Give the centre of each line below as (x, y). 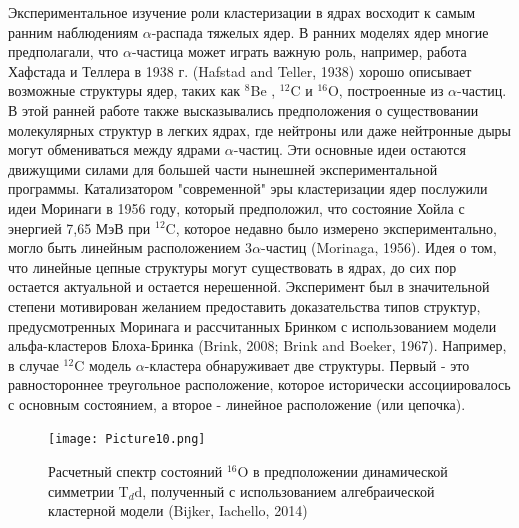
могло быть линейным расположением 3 (130, 247)
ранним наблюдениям (73, 31)
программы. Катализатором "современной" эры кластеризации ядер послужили (248, 188)
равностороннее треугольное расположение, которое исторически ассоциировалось (259, 384)
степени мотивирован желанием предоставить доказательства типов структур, (244, 305)
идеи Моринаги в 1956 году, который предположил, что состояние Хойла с (236, 207)
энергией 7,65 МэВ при (79, 227)
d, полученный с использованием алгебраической (284, 490)
